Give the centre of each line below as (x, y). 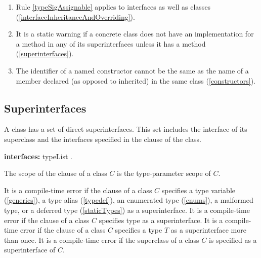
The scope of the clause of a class (56, 173)
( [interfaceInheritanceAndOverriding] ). (75, 16)
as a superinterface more (208, 230)
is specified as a (233, 239)
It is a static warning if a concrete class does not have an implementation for (135, 34)
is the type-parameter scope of (164, 173)
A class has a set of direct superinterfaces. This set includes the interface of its (126, 129)
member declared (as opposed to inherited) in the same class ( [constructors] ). (136, 80)
